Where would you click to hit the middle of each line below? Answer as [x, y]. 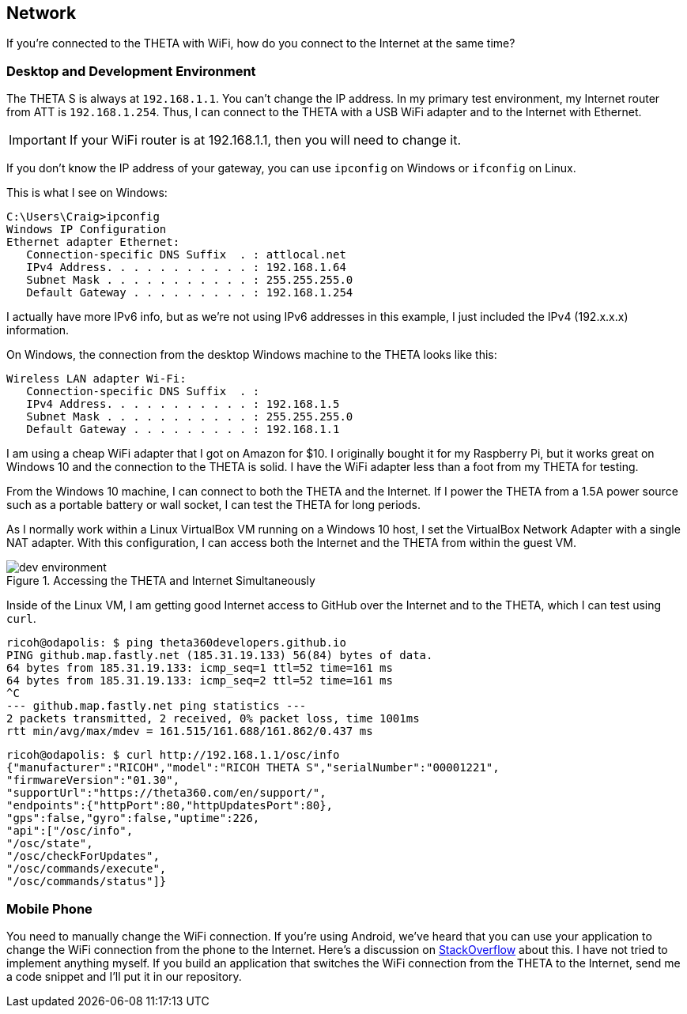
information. [38, 330]
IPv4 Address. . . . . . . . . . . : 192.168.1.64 [186, 268]
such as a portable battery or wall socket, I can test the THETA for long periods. [214, 505]
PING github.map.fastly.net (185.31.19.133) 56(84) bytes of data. [220, 656]
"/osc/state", [50, 844]
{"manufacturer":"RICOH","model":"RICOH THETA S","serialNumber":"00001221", [253, 768]
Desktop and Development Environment [131, 71]
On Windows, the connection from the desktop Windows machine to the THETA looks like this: [252, 355]
